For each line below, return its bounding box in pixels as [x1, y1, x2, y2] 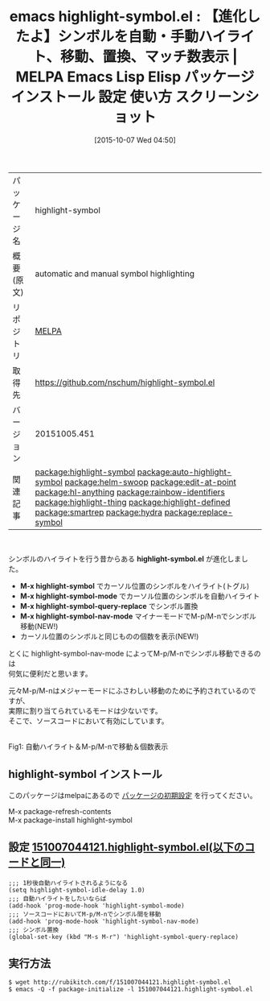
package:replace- [164, 507, 233, 518]
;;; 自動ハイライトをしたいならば [8, 895, 107, 903]
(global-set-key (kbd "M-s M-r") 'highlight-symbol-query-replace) [8, 933, 239, 941]
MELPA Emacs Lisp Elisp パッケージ [15, 68, 255, 86]
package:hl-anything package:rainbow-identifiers [35, 486, 225, 498]
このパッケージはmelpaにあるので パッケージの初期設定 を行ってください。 [8, 790, 257, 800]
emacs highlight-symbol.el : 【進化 [9, 7, 247, 26]
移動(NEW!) [19, 621, 59, 631]
